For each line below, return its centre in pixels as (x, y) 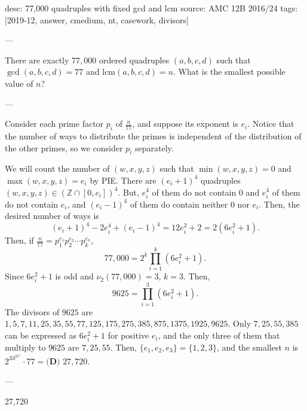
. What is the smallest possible (229, 71)
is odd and (74, 276)
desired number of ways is (52, 216)
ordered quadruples (134, 60)
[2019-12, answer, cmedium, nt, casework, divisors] (97, 19)
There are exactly (37, 60)
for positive (128, 335)
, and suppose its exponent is (185, 124)
